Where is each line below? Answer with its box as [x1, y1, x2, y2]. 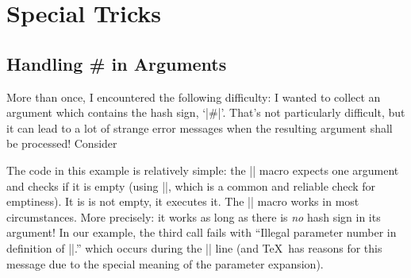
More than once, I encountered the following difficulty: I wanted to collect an [6, 88, 381, 105]
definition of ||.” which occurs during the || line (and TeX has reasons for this [6, 239, 382, 256]
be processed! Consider [6, 135, 117, 152]
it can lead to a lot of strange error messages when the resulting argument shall [6, 119, 393, 136]
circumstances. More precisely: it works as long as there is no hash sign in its [6, 208, 381, 225]
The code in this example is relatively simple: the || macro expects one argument [6, 161, 399, 178]
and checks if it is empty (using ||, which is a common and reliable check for [6, 177, 376, 194]
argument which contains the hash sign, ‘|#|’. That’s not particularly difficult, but [6, 104, 405, 121]
